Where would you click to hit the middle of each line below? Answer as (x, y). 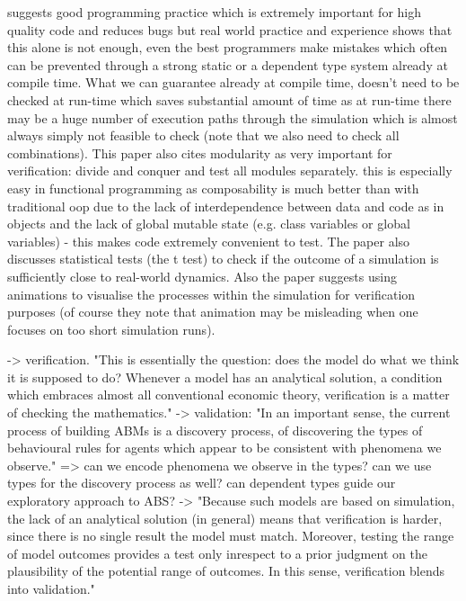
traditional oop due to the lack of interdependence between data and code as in (226, 206)
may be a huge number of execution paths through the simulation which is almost (233, 117)
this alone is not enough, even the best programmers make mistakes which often (228, 47)
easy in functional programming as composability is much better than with (213, 188)
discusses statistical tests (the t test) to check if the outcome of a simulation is (223, 259)
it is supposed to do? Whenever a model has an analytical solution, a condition (225, 377)
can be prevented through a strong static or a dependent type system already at (228, 64)
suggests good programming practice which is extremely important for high (214, 12)
